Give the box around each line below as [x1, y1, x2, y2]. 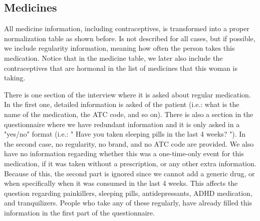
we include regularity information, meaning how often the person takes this [4, 43, 235, 53]
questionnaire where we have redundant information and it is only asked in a [4, 119, 240, 129]
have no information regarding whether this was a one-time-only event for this [4, 148, 244, 159]
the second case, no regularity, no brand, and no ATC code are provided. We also [4, 138, 254, 149]
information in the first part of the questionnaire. [4, 207, 155, 217]
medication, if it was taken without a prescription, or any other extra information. [4, 158, 256, 168]
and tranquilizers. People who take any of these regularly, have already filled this [4, 197, 252, 208]
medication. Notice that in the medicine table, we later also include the [4, 52, 223, 63]
